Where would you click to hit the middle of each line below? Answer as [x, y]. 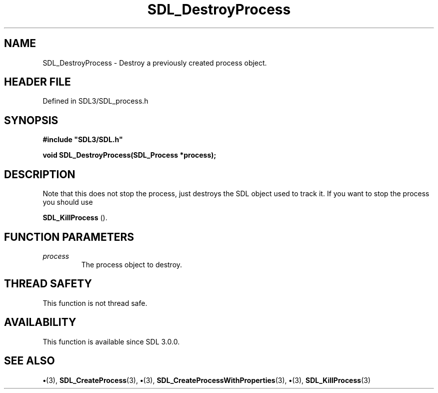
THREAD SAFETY [48, 284]
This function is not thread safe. [95, 303]
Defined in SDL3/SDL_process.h [95, 101]
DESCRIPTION [40, 174]
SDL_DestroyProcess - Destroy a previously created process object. [155, 63]
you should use [68, 202]
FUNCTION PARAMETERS [69, 237]
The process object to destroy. [132, 264]
